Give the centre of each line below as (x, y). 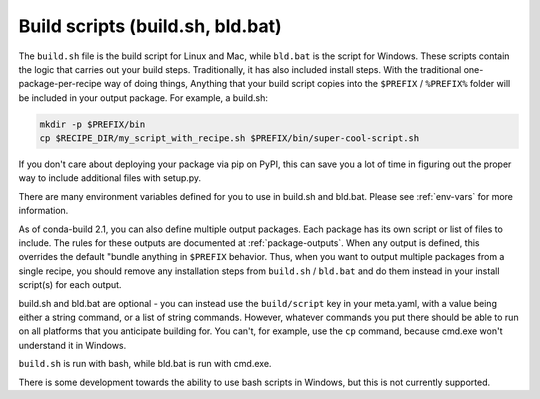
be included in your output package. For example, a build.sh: (143, 97)
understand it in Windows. (72, 345)
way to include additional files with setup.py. (110, 178)
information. (43, 211)
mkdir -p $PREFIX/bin (92, 124)
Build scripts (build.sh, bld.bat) (150, 26)
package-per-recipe (60, 84)
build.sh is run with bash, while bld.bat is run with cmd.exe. (145, 364)
